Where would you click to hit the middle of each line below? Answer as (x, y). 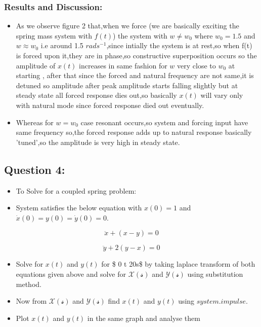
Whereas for (35, 122)
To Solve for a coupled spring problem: (76, 190)
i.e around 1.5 (62, 45)
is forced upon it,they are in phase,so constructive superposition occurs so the (136, 55)
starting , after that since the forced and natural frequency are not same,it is (135, 75)
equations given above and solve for (71, 274)
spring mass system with (54, 35)
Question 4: (35, 169)
